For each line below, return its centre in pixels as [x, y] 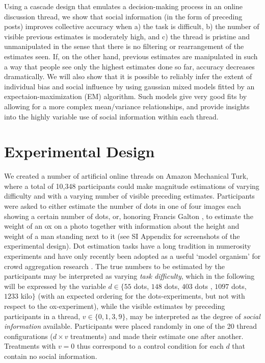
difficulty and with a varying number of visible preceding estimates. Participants [129, 196]
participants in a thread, [42, 316]
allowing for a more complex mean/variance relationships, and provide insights [127, 106]
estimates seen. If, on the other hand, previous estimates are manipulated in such [131, 56]
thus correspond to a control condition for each [150, 346]
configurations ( [29, 336]
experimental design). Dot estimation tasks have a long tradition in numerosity [128, 246]
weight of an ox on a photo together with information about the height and [122, 226]
